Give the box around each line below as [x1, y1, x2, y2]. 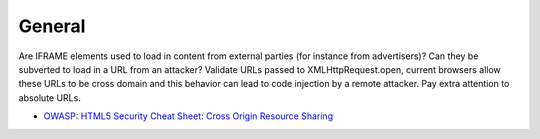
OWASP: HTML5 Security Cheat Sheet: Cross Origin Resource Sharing [43, 110, 334, 122]
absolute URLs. [18, 91, 82, 104]
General [18, 15, 86, 37]
